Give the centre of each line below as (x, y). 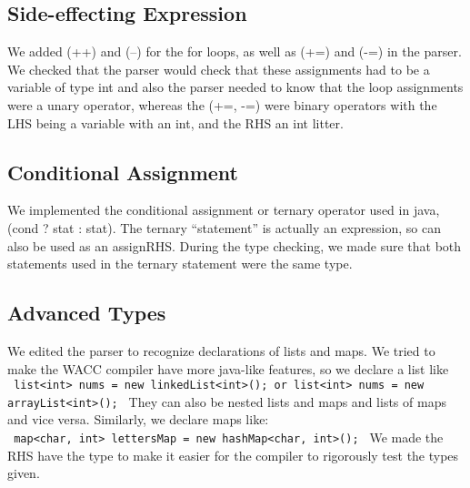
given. (24, 473)
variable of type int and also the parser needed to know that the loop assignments (235, 87)
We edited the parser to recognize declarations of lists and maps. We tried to (221, 350)
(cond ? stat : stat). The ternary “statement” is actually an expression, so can (224, 227)
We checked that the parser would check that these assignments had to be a (219, 69)
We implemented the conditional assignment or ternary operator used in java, (224, 210)
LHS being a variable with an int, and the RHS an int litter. (175, 122)
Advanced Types (87, 313)
